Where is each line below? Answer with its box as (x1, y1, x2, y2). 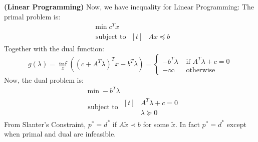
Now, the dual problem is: (4, 74, 84, 85)
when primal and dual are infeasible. (4, 129, 116, 139)
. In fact (175, 119, 200, 129)
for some (143, 119, 169, 129)
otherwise (186, 66, 215, 74)
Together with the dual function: (4, 43, 104, 54)
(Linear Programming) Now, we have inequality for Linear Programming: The (4, 1, 254, 11)
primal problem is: (4, 11, 61, 21)
